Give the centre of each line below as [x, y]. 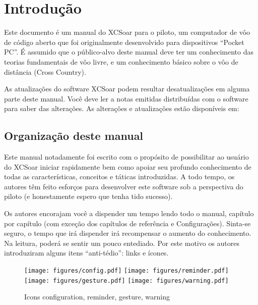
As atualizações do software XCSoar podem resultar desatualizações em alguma [127, 89]
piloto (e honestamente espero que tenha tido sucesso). [88, 196]
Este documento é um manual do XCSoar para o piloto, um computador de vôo [127, 32]
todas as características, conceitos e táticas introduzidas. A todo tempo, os [119, 176]
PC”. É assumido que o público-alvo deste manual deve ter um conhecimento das [129, 52]
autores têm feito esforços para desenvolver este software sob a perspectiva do [124, 186]
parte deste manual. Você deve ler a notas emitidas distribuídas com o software [126, 98]
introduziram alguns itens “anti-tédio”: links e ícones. [86, 253]
